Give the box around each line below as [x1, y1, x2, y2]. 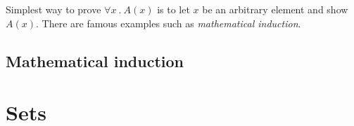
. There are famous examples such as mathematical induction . [35, 15, 301, 30]
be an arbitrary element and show [202, 2, 348, 16]
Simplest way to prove [6, 2, 101, 16]
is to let [157, 2, 190, 16]
